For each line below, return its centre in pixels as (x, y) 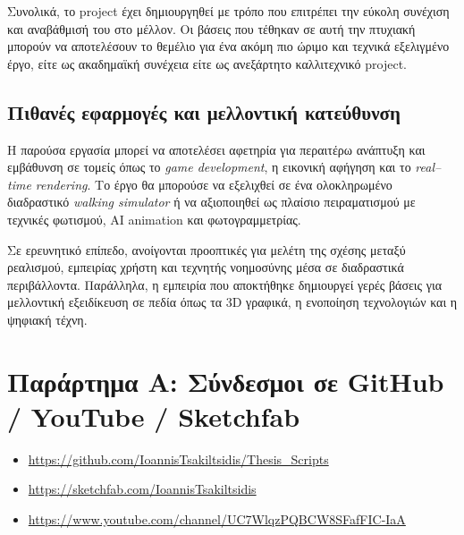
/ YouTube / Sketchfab (154, 416)
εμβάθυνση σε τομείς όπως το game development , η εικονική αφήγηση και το (209, 167)
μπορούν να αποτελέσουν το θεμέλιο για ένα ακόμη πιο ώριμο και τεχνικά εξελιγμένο (228, 46)
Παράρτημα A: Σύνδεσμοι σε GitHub (226, 381)
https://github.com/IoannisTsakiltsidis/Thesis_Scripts (178, 459)
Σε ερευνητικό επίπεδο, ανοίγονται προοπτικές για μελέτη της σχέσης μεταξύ (207, 249)
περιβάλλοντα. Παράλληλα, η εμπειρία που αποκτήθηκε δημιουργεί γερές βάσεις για (225, 284)
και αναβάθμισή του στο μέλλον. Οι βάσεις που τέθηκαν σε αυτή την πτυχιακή (211, 28)
